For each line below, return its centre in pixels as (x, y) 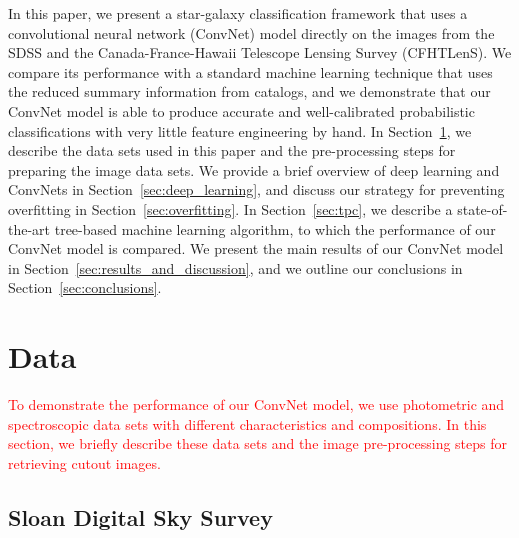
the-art (29, 228)
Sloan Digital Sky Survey (140, 516)
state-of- (482, 208)
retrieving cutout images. (84, 462)
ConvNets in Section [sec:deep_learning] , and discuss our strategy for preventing (256, 189)
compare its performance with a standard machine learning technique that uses (250, 71)
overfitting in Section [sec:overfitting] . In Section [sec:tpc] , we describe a (230, 208)
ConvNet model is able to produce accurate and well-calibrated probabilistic (241, 110)
